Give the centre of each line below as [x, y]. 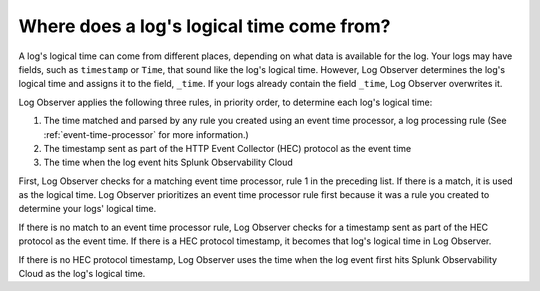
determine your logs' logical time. [87, 209]
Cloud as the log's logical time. [82, 274]
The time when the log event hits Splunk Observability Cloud [168, 162]
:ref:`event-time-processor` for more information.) [146, 134]
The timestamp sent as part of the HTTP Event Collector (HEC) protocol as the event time [227, 148]
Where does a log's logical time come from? [204, 26]
